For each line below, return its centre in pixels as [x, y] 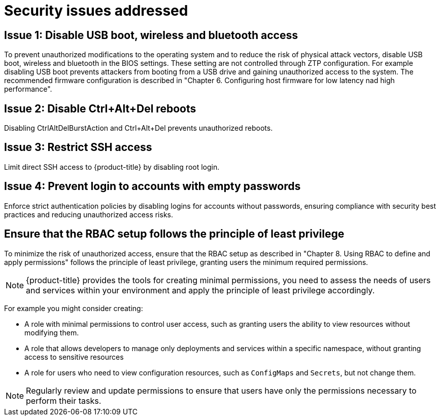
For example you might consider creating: [74, 308]
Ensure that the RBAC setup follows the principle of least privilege [174, 234]
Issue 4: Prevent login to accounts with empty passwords [153, 186]
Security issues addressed [96, 11]
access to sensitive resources [74, 357]
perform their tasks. [64, 400]
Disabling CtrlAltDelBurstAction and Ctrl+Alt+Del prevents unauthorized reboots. [139, 128]
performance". [28, 89]
